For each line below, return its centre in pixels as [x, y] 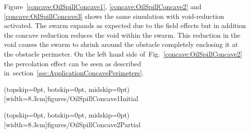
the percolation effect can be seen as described [73, 63]
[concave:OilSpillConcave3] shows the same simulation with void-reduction [114, 16]
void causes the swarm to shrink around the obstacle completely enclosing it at [121, 44]
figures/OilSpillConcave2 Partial [94, 124]
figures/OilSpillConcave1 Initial [93, 98]
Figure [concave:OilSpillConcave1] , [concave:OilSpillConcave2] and [103, 6]
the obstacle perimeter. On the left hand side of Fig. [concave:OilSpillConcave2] [123, 53]
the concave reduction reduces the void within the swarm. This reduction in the [122, 35]
